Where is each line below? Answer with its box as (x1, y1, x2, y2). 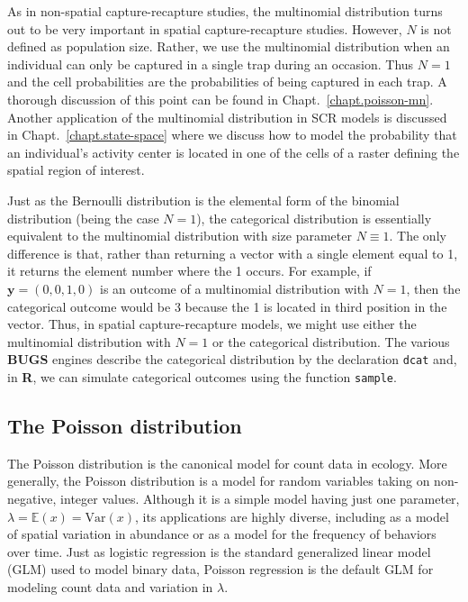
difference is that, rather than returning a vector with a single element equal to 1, (7, 243, 458, 262)
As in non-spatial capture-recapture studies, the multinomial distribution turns (7, 2, 443, 20)
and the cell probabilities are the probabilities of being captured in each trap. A (7, 72, 447, 91)
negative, (7, 488, 57, 507)
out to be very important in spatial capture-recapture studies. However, (7, 19, 402, 38)
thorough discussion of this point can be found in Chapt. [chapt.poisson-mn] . (7, 89, 434, 108)
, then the (406, 278, 461, 297)
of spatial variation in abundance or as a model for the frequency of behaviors (7, 524, 436, 543)
